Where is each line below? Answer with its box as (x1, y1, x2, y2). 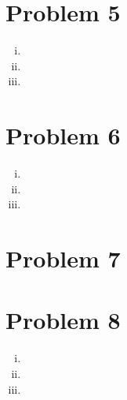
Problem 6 (5, 119, 121, 151)
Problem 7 (5, 242, 121, 274)
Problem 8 (5, 304, 121, 336)
